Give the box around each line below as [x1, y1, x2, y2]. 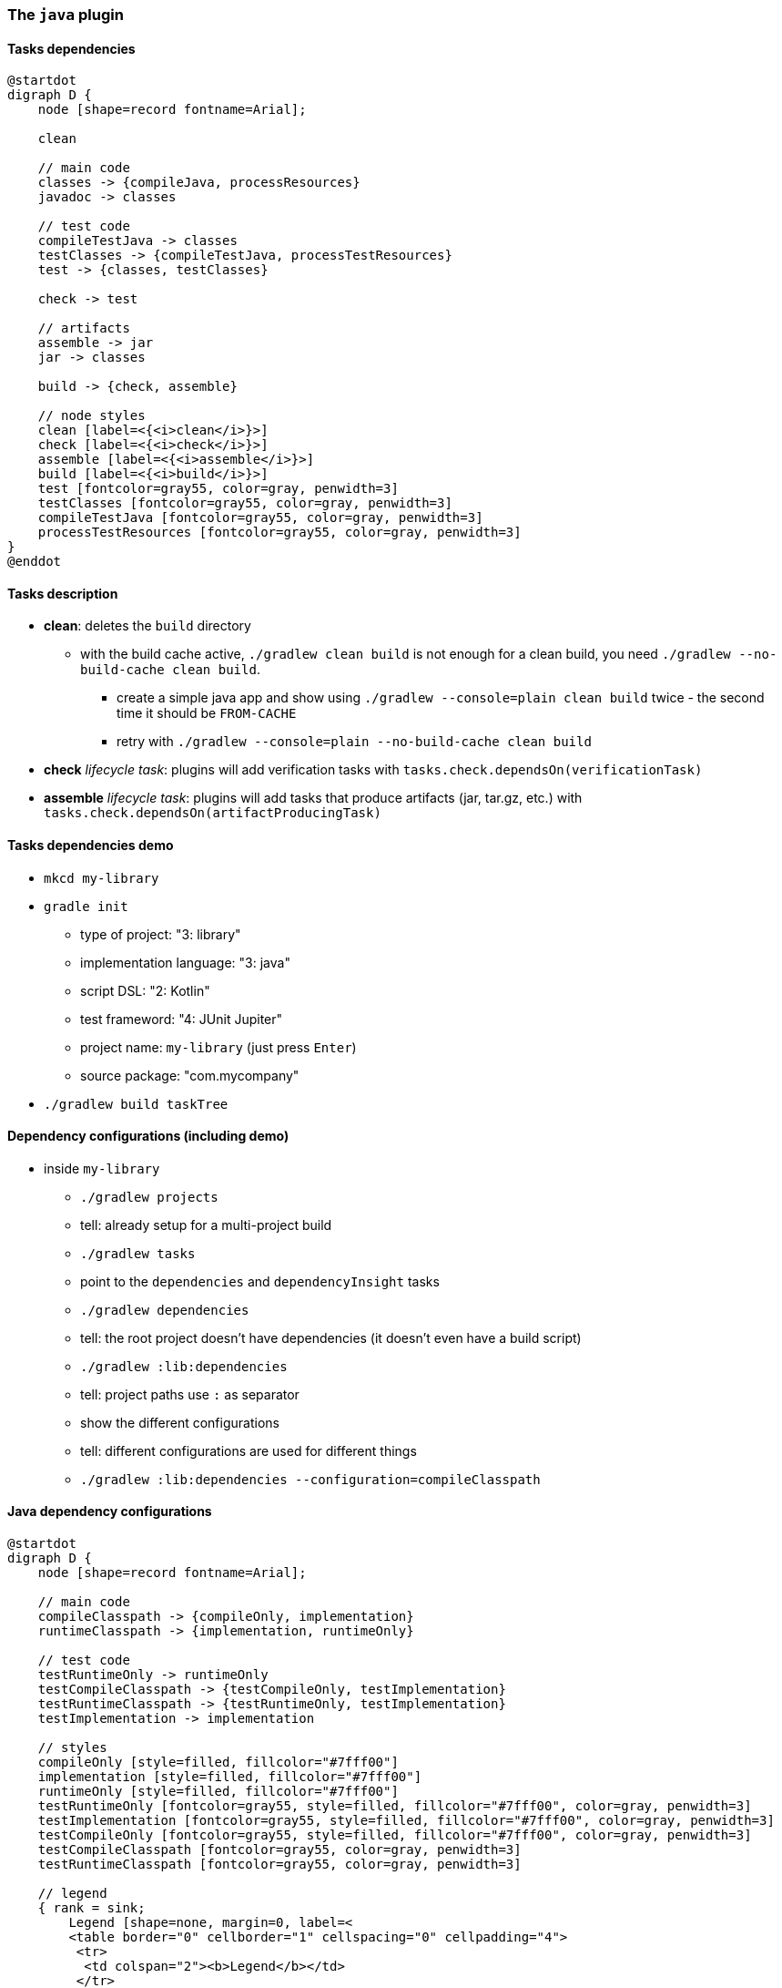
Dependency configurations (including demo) [7, 1128, 289, 1144]
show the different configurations [80, 1414, 279, 1430]
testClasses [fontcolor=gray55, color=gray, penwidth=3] [37, 496, 452, 511]
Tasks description [7, 585, 118, 601]
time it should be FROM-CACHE [117, 705, 297, 722]
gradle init [44, 898, 128, 914]
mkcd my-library [44, 870, 159, 886]
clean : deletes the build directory [44, 618, 251, 634]
